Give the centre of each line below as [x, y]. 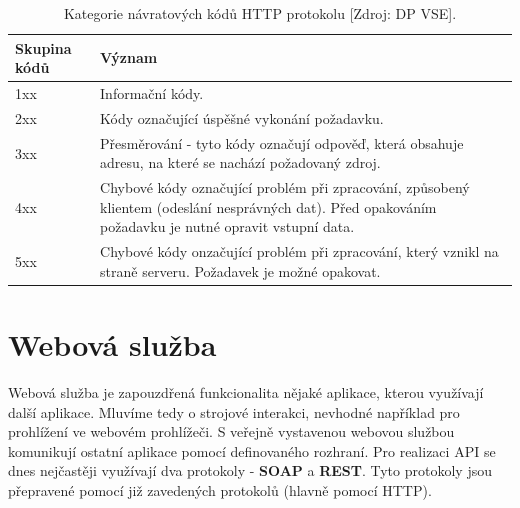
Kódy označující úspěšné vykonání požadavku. [242, 117]
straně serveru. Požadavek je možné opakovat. [240, 270]
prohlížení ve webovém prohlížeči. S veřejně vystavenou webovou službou [231, 431]
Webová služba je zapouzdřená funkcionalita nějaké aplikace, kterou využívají [246, 392]
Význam [129, 57]
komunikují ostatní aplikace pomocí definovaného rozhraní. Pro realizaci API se [252, 450]
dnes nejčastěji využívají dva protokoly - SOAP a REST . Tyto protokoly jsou [250, 470]
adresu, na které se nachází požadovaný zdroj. [240, 162]
